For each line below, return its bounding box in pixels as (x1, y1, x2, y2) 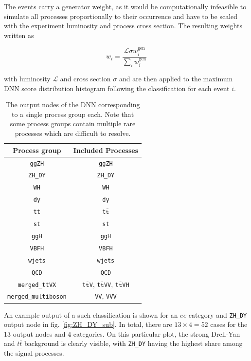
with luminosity (4, 74, 51, 84)
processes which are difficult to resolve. (15, 128, 131, 138)
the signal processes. (4, 348, 64, 358)
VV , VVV (95, 291, 117, 301)
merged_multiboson (7, 293, 67, 301)
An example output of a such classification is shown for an (4, 309, 178, 320)
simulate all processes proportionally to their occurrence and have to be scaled (4, 11, 238, 21)
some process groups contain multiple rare (10, 118, 136, 129)
